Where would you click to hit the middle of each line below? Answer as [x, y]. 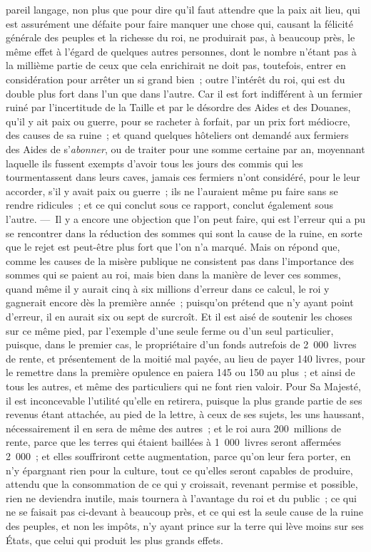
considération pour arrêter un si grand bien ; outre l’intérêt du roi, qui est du [176, 79]
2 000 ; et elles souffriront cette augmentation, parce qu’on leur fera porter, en [178, 456]
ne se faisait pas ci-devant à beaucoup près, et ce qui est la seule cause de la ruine [185, 512]
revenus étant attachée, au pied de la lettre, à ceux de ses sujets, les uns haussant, [185, 414]
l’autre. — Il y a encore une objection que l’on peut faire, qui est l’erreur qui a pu [185, 218]
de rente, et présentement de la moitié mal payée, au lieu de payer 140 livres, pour [185, 358]
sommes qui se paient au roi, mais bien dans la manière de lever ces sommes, [173, 275]
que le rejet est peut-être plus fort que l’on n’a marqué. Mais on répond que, [173, 247]
